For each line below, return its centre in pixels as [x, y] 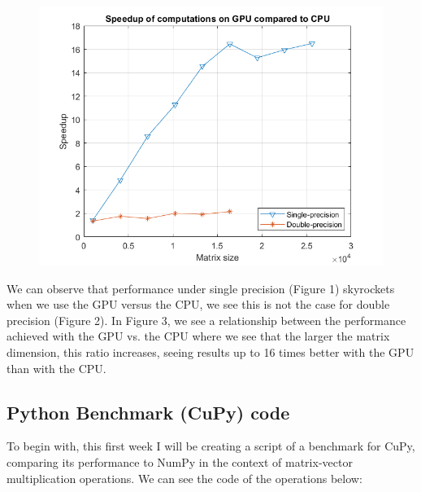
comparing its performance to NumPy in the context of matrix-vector [180, 461]
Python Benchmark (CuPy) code [148, 412]
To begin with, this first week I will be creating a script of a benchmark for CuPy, [211, 446]
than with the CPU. [56, 368]
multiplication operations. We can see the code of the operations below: [184, 478]
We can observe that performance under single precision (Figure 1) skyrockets [201, 288]
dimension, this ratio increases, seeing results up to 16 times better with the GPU [210, 351]
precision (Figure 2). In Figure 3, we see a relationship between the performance [206, 320]
